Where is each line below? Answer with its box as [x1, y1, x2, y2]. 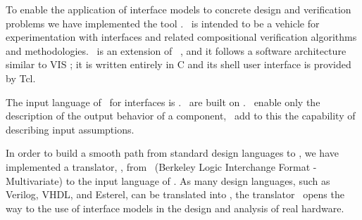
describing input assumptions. [6, 122, 135, 136]
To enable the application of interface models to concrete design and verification [6, 2, 351, 16]
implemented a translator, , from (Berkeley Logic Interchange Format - [6, 159, 317, 174]
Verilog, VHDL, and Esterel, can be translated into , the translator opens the [6, 187, 344, 202]
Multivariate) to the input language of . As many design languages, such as [6, 173, 330, 188]
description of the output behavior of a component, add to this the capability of [6, 108, 356, 123]
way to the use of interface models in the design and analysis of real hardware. [6, 200, 344, 215]
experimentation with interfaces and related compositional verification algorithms [6, 30, 357, 44]
